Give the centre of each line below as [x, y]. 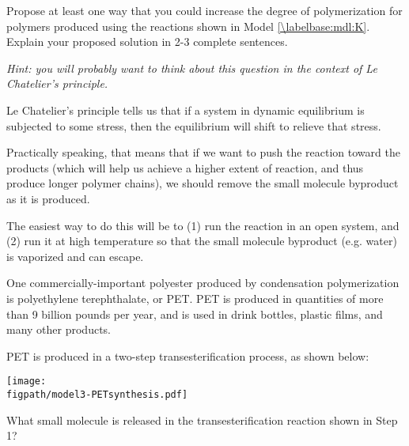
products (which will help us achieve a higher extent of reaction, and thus [185, 167]
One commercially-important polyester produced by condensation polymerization [203, 283]
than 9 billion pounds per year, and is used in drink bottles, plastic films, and [195, 314]
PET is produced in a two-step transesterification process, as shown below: [188, 355]
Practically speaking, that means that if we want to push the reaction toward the [203, 152]
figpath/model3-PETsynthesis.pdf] [97, 394]
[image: [27, 382]
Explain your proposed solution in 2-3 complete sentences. [147, 42]
